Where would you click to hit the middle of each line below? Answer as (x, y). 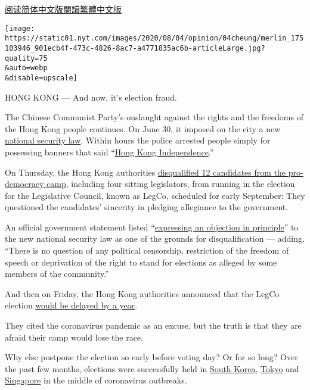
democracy (24, 184)
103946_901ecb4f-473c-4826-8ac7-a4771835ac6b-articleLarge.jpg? (135, 48)
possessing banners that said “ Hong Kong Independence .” (109, 152)
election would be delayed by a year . (71, 305)
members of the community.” (57, 274)
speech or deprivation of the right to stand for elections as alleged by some (141, 262)
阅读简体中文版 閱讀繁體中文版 (63, 9)
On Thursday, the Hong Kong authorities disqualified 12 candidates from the (145, 172)
